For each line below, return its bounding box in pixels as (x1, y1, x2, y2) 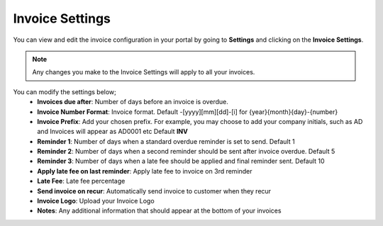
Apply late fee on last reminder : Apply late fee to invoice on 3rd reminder (37, 166, 252, 175)
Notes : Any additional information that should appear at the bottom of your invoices (37, 206, 282, 215)
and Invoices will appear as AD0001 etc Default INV (37, 128, 188, 136)
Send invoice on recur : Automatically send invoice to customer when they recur (37, 186, 272, 195)
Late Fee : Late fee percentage (37, 177, 126, 186)
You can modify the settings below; (13, 87, 117, 96)
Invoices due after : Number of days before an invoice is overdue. (37, 98, 228, 106)
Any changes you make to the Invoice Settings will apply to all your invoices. (32, 68, 255, 77)
